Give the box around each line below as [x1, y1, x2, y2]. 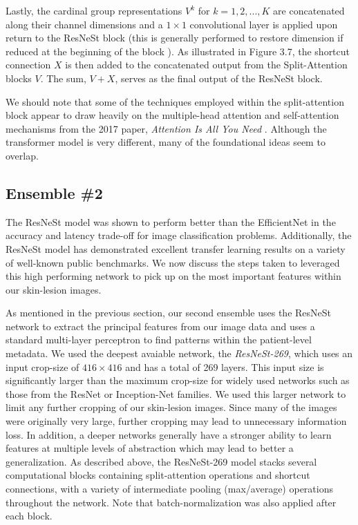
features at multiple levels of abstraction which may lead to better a [6, 441, 294, 455]
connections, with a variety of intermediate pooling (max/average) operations [6, 481, 333, 496]
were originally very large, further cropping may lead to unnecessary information [6, 414, 347, 428]
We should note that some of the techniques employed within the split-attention [6, 94, 344, 108]
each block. [6, 508, 53, 523]
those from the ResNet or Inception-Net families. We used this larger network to [6, 386, 346, 401]
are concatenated [273, 3, 345, 17]
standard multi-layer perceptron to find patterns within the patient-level [6, 332, 312, 347]
